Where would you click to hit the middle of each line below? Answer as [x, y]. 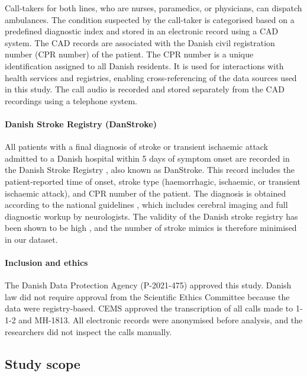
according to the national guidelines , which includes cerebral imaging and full [146, 205]
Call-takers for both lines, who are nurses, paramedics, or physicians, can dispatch [153, 8]
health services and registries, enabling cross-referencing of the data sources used [151, 77]
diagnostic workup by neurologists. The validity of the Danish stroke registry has [151, 216]
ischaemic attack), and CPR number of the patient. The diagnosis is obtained [146, 193]
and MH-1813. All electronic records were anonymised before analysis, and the [161, 320]
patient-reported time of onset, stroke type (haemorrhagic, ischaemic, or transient [153, 181]
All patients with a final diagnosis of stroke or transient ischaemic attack [137, 147]
